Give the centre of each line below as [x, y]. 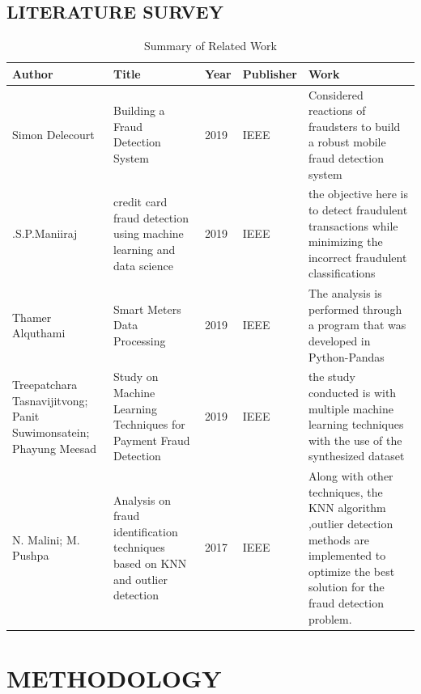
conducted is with [352, 393]
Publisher [270, 73]
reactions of [337, 110]
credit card [140, 202]
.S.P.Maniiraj [45, 233]
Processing [139, 341]
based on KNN [150, 563]
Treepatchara [45, 385]
